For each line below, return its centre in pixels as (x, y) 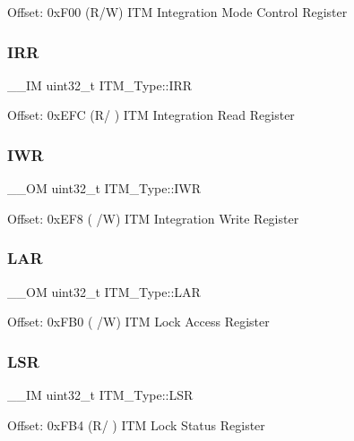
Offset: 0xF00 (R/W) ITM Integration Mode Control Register (177, 12)
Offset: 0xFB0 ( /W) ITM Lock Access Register (138, 322)
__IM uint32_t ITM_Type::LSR (100, 395)
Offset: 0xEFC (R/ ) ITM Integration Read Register (151, 115)
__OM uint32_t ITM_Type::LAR (104, 291)
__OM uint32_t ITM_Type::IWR (104, 188)
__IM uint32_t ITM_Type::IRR (100, 85)
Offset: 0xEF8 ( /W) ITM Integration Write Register (153, 218)
